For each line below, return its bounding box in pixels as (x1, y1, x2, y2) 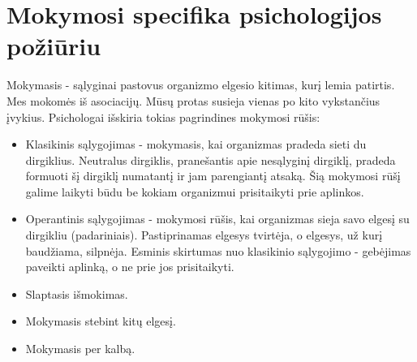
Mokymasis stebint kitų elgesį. (25, 312, 176, 330)
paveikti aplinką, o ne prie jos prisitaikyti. (25, 258, 234, 275)
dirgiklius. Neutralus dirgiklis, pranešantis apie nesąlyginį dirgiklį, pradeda (25, 151, 396, 168)
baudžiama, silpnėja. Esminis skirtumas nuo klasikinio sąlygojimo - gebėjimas (25, 242, 411, 259)
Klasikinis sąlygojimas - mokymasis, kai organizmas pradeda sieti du (25, 136, 367, 153)
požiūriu (6, 29, 101, 62)
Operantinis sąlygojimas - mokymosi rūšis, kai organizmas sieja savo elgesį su (25, 210, 410, 227)
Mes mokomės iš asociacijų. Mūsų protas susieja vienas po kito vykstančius (6, 92, 380, 109)
